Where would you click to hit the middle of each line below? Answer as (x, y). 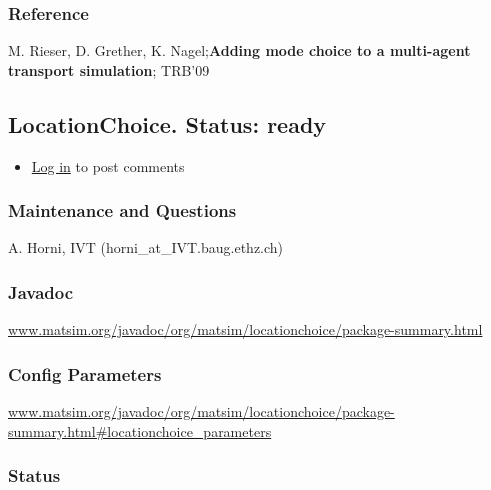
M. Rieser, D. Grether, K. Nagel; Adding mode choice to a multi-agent (239, 50)
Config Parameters (85, 373)
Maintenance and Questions (122, 210)
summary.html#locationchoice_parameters (140, 430)
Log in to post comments (108, 165)
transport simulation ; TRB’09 (109, 69)
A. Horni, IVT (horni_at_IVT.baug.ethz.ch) (146, 247)
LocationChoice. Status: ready (167, 123)
